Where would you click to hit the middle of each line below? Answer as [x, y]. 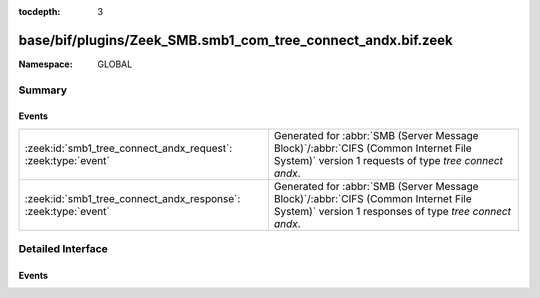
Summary [43, 90]
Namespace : [46, 64]
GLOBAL [115, 64]
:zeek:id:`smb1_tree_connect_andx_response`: [132, 198]
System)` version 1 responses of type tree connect [392, 211]
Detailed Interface [63, 249]
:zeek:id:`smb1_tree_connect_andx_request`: [128, 148]
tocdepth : [39, 11]
